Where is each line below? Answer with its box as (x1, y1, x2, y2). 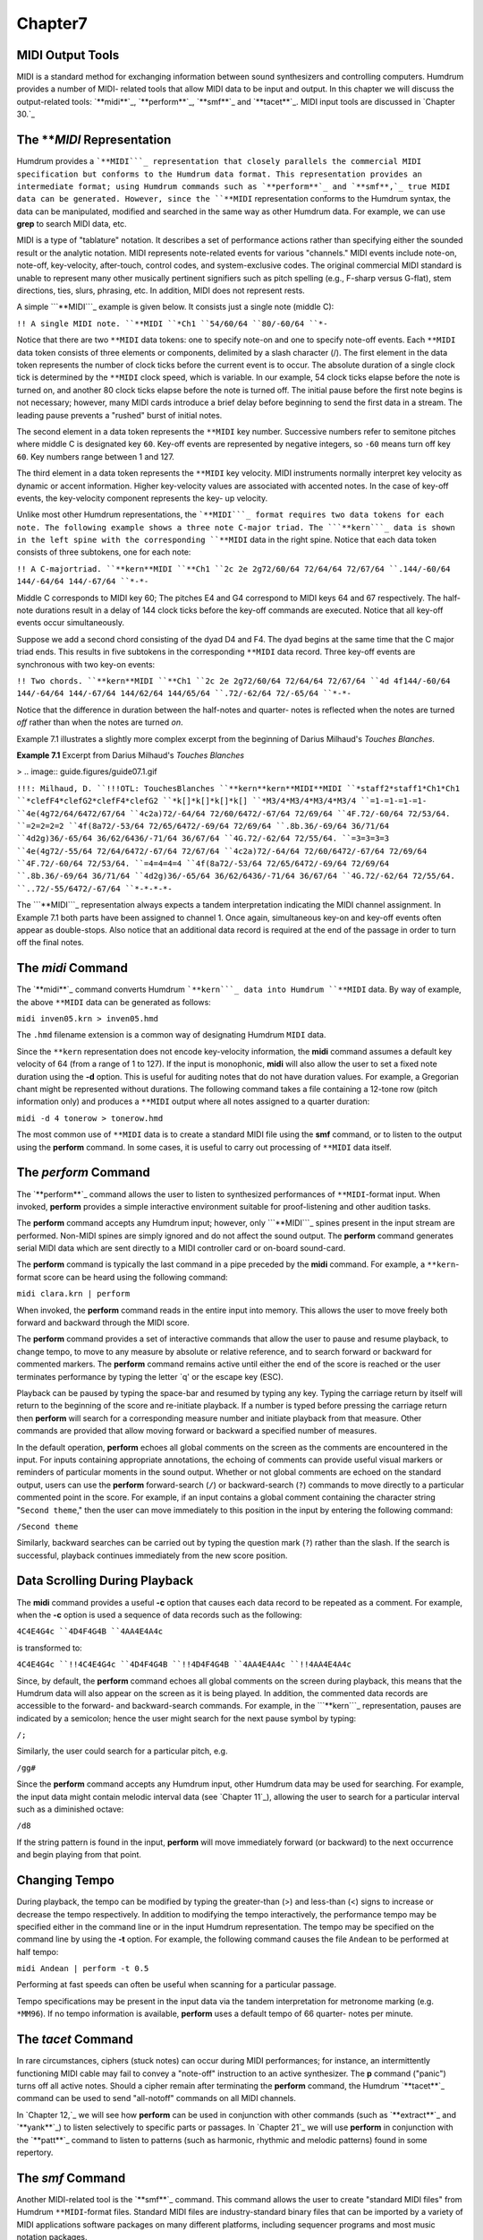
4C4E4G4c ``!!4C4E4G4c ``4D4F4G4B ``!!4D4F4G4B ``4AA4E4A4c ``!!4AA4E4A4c (16, 1659, 352, 1670)
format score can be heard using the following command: (16, 1271, 228, 1282)
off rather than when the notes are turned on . (16, 717, 183, 728)
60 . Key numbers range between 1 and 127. (16, 451, 174, 461)
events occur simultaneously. (16, 617, 125, 628)
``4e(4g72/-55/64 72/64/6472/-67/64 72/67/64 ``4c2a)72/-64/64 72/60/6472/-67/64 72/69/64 (16, 846, 428, 856)
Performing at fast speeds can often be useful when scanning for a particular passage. (16, 1979, 337, 1990)
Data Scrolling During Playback (16, 1573, 194, 1589)
